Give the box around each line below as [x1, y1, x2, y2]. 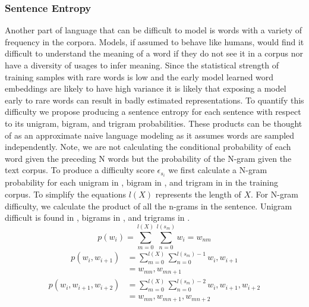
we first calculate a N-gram [168, 164, 267, 176]
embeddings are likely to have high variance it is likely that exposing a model [5, 82, 286, 95]
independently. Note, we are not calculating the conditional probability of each [5, 140, 291, 153]
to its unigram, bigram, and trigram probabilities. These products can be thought [5, 117, 302, 129]
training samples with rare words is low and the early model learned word [5, 70, 274, 83]
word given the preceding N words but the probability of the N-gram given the [5, 152, 292, 164]
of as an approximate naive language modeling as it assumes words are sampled [5, 129, 295, 141]
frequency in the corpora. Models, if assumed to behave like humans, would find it [5, 35, 304, 48]
